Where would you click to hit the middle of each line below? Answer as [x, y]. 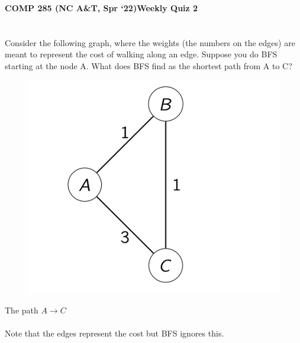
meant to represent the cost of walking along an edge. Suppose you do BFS [141, 54]
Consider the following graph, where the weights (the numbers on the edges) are [150, 42]
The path [22, 310]
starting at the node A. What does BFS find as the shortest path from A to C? [149, 65]
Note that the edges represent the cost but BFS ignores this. [114, 333]
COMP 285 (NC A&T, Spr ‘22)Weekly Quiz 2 [101, 8]
